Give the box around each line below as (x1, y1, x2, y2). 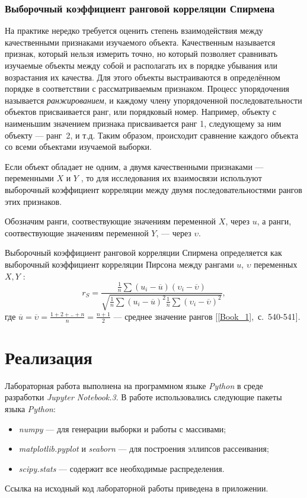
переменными (5, 172, 54, 184)
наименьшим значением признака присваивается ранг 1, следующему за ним (5, 117, 282, 129)
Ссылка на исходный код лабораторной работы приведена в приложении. (5, 482, 268, 494)
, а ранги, (257, 215, 292, 227)
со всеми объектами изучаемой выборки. (5, 140, 152, 153)
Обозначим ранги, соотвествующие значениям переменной (5, 215, 216, 227)
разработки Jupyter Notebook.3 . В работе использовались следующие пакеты (5, 391, 282, 403)
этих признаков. (5, 195, 62, 207)
